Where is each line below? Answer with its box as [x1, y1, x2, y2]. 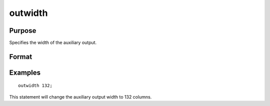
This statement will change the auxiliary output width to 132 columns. [9, 94, 152, 100]
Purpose [9, 26, 36, 35]
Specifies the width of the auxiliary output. [9, 40, 97, 46]
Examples [9, 68, 41, 77]
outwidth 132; [18, 83, 52, 89]
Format [9, 52, 32, 61]
